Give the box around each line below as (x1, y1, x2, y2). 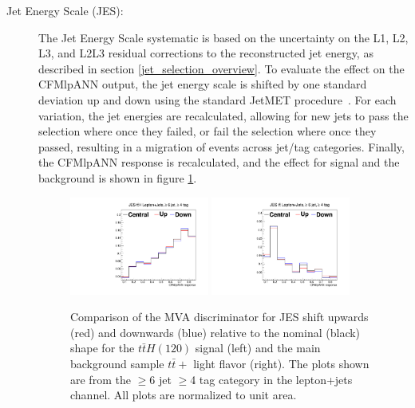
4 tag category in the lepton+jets (190, 371, 353, 387)
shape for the (70, 339, 135, 356)
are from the (70, 371, 131, 387)
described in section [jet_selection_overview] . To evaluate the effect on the (38, 60, 405, 76)
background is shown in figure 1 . (38, 169, 197, 186)
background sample (70, 355, 164, 372)
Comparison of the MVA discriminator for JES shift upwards (70, 308, 369, 325)
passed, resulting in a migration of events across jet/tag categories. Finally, (38, 138, 405, 155)
